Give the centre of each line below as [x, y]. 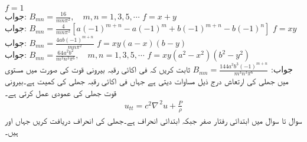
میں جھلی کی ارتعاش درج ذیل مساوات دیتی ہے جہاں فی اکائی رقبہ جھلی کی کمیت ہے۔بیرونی [147, 81]
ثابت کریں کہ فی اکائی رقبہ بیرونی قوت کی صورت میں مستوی [97, 69]
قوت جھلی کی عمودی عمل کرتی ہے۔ [61, 92]
